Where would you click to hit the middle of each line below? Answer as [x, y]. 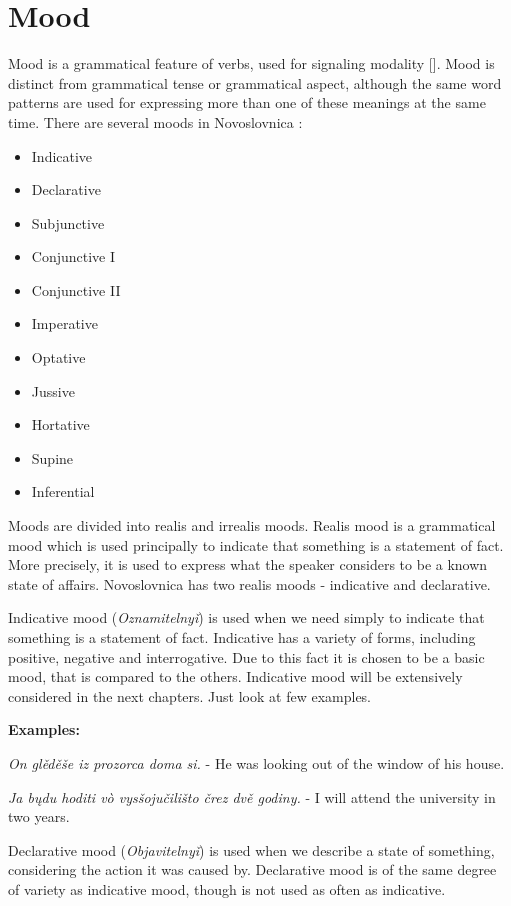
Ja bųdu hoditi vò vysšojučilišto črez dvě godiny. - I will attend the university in [252, 796]
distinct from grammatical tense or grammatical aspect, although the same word [255, 82]
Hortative [60, 424]
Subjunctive [68, 222]
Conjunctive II [76, 289]
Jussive [53, 390]
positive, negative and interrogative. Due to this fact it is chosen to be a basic [246, 656]
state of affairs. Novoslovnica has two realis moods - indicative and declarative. [249, 583]
